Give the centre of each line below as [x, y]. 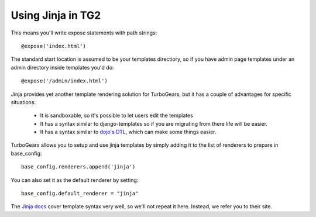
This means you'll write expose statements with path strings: [84, 33]
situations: [23, 102]
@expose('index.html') [54, 46]
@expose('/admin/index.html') [65, 81]
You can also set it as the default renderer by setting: [75, 180]
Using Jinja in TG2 [56, 15]
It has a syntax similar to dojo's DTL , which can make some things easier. [128, 132]
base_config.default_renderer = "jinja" [80, 194]
